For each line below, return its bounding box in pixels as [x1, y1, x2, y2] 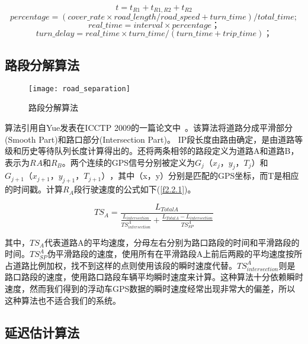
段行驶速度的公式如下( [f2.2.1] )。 [73, 183, 196, 195]
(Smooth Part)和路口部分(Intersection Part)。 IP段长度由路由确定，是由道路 [5, 133, 295, 145]
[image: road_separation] [28, 84, 130, 93]
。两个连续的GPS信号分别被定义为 [62, 156, 195, 168]
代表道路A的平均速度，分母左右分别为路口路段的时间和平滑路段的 [44, 236, 300, 248]
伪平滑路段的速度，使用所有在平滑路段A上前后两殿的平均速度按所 [47, 247, 303, 260]
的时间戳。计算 [5, 183, 63, 195]
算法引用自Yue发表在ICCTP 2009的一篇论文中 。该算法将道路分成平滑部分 [5, 121, 293, 133]
